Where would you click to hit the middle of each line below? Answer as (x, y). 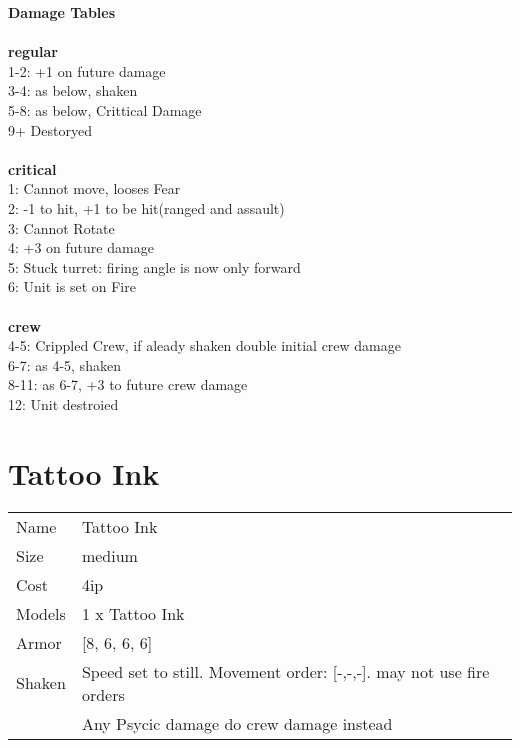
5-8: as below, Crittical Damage (105, 109)
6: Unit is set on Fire (72, 286)
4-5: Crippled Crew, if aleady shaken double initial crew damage (204, 345)
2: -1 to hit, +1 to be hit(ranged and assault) (146, 207)
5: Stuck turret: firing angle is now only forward (154, 266)
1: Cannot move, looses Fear (94, 188)
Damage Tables (62, 12)
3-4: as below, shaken (73, 90)
